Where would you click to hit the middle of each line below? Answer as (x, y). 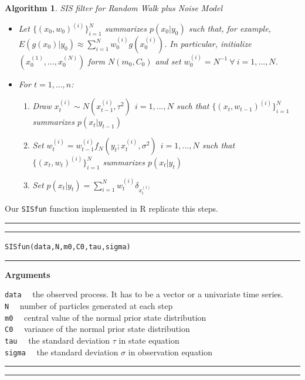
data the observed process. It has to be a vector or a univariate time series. (144, 294)
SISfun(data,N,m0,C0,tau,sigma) (68, 247)
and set (168, 61)
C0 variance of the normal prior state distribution (97, 329)
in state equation (149, 340)
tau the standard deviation (57, 340)
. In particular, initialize (208, 44)
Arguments (28, 274)
